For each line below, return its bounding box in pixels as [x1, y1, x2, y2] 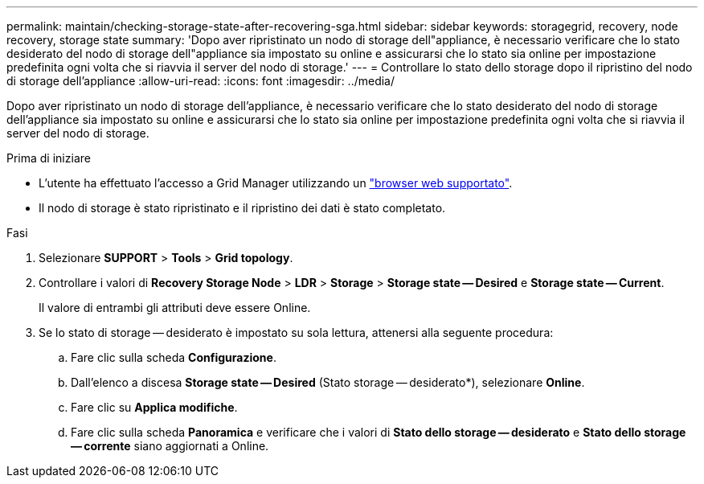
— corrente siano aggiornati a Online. [71, 439, 269, 453]
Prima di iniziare [6, 151, 91, 165]
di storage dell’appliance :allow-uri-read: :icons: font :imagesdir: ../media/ [6, 74, 395, 88]
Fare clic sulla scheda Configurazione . [71, 351, 276, 364]
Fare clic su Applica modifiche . [71, 400, 238, 414]
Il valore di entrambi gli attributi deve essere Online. [39, 301, 311, 314]
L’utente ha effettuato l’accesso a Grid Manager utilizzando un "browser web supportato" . [39, 176, 513, 190]
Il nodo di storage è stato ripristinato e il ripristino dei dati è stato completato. [39, 201, 446, 215]
